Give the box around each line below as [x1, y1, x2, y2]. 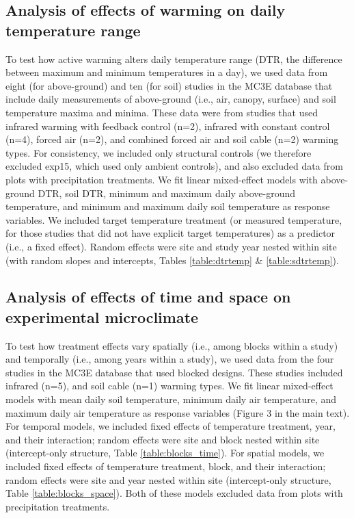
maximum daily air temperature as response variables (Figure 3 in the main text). [5, 405, 350, 419]
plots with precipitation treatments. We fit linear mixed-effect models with [5, 172, 318, 186]
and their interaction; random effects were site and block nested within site [5, 432, 320, 446]
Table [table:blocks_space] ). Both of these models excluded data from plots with [5, 486, 343, 500]
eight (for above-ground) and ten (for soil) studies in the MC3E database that [5, 78, 333, 92]
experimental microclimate [5, 306, 199, 327]
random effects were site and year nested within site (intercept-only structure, [5, 472, 331, 487]
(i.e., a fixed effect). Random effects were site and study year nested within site [5, 239, 337, 253]
